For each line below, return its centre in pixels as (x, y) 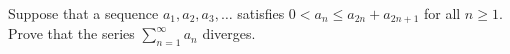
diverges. (229, 33)
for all (442, 13)
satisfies (261, 13)
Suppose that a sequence (83, 13)
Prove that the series (71, 33)
